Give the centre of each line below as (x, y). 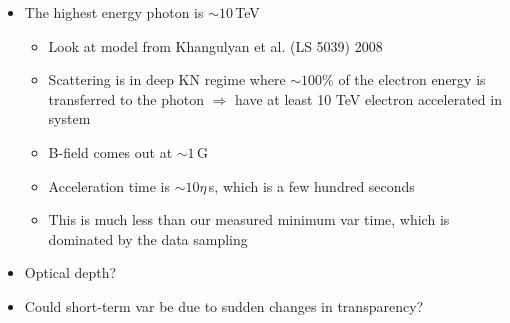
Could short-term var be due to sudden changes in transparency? (224, 305)
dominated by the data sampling (148, 238)
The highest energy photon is (114, 12)
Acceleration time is (109, 185)
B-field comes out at (110, 151)
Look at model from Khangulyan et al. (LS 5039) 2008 (215, 45)
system (69, 118)
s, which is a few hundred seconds (311, 185)
